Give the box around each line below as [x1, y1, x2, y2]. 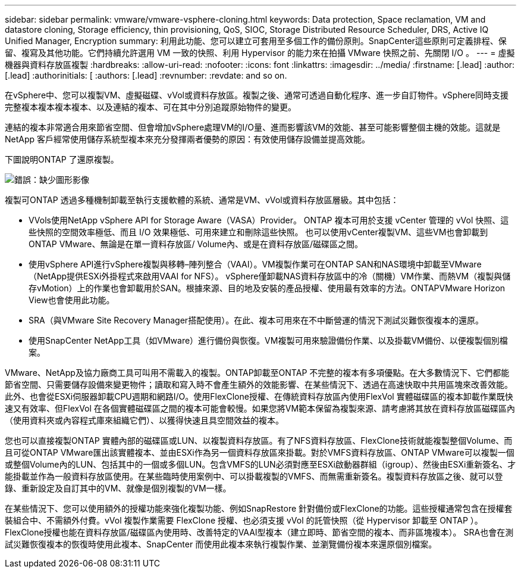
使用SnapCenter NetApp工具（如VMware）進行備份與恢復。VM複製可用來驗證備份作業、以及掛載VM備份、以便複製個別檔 [29, 335, 508, 345]
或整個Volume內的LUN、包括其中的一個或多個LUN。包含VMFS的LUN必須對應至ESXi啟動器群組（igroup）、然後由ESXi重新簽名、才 [5, 459, 516, 469]
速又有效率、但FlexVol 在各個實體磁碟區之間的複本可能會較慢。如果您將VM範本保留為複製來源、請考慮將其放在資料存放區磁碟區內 [5, 403, 516, 413]
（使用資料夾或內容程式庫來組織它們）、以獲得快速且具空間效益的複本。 [5, 415, 284, 425]
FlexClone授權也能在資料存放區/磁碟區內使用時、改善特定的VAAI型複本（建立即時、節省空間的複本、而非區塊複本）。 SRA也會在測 [5, 527, 514, 537]
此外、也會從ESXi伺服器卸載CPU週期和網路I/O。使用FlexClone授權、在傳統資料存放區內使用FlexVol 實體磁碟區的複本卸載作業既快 [5, 391, 513, 401]
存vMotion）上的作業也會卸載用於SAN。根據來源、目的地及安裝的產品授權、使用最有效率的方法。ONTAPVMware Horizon [29, 283, 506, 293]
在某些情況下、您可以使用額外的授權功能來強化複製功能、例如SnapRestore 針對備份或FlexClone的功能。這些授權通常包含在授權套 [5, 503, 513, 513]
